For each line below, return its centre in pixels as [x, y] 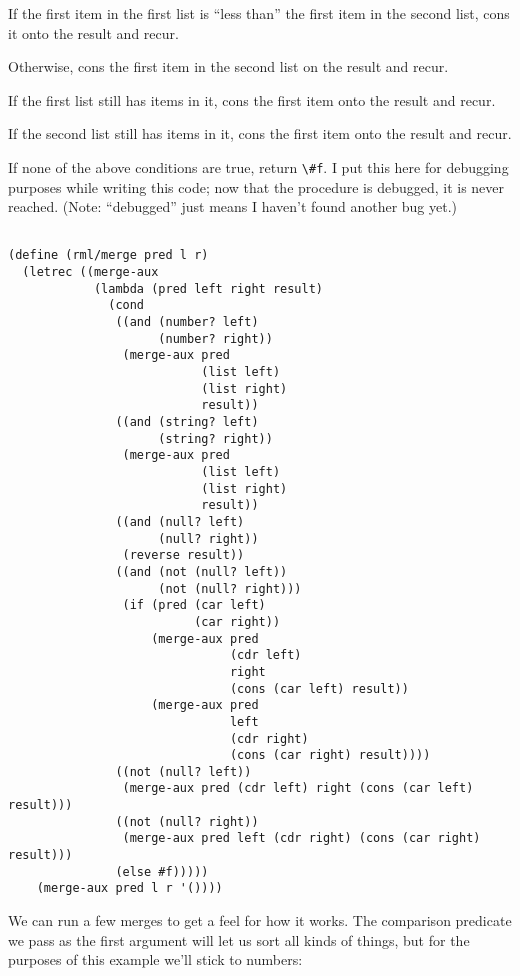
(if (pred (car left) [194, 605]
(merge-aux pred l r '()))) [129, 888]
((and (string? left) [187, 422]
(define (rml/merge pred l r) [108, 255]
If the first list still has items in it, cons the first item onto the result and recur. [252, 99]
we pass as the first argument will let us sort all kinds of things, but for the [239, 939]
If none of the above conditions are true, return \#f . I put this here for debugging [258, 166]
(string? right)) [215, 438]
